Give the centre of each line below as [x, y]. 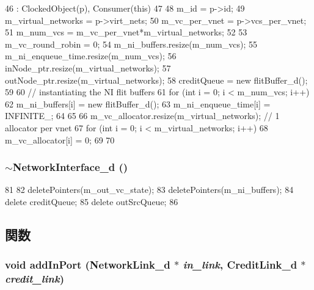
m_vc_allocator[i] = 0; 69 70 [60, 140]
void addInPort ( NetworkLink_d [88, 265]
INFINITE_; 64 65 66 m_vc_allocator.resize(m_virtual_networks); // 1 [142, 116]
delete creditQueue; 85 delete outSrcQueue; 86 [92, 201]
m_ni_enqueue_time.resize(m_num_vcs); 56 [91, 56]
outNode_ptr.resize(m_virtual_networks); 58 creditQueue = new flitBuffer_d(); [156, 80]
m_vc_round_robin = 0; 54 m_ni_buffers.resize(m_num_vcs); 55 [131, 44]
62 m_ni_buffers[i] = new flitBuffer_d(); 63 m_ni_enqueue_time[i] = [138, 103]
